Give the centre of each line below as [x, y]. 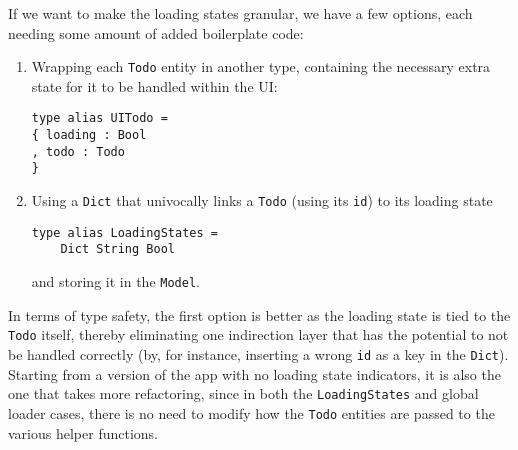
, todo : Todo [78, 151]
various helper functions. [83, 432]
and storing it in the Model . [115, 281]
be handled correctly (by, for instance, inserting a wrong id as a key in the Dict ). [258, 353]
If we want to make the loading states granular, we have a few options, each [240, 13]
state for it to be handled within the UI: [154, 85]
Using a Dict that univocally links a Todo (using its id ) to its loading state [262, 200]
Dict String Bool [117, 249]
